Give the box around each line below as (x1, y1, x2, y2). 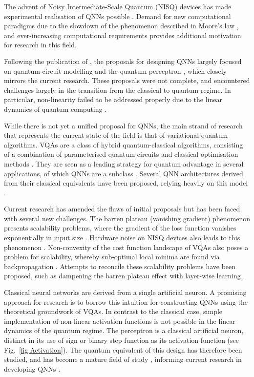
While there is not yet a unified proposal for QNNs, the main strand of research (4, 120, 243, 130)
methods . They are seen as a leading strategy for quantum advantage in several (4, 158, 244, 168)
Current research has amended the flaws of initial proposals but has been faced (4, 204, 240, 214)
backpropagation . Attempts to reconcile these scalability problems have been (4, 261, 236, 271)
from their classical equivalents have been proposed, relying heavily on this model (4, 178, 248, 188)
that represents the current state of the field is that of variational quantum (4, 130, 228, 140)
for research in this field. (4, 40, 77, 50)
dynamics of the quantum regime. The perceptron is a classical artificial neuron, (4, 325, 244, 335)
